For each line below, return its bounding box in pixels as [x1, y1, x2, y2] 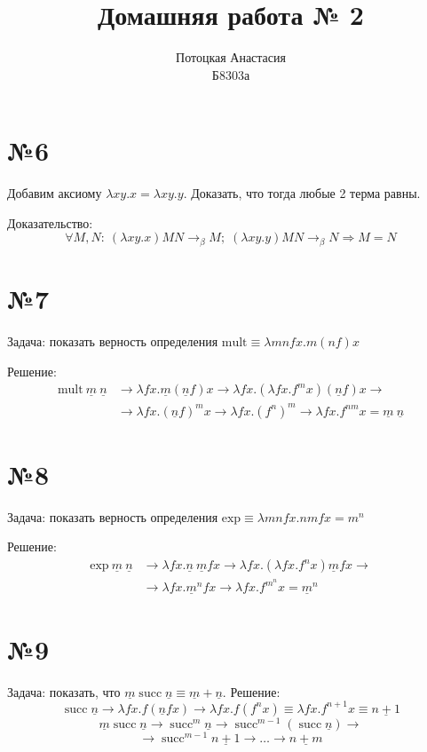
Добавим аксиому [7, 184, 102, 202]
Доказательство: [7, 213, 93, 232]
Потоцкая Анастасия [176, 48, 286, 67]
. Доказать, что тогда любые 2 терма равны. [183, 184, 421, 202]
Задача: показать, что [7, 682, 121, 701]
